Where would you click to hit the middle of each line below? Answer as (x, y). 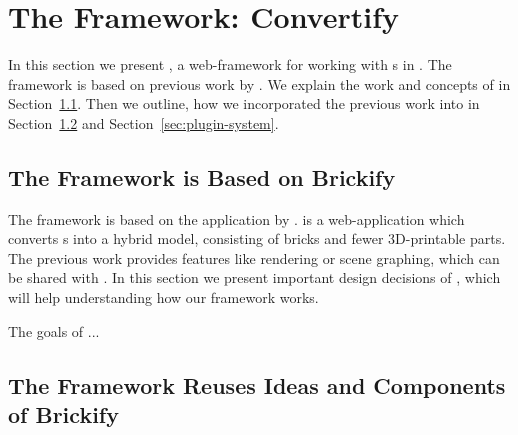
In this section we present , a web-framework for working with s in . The (230, 64)
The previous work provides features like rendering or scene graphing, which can (254, 257)
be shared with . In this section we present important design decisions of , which (254, 277)
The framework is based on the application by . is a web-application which (236, 218)
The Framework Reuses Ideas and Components (257, 384)
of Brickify (63, 414)
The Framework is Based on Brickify (202, 176)
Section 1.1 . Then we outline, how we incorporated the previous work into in (244, 103)
